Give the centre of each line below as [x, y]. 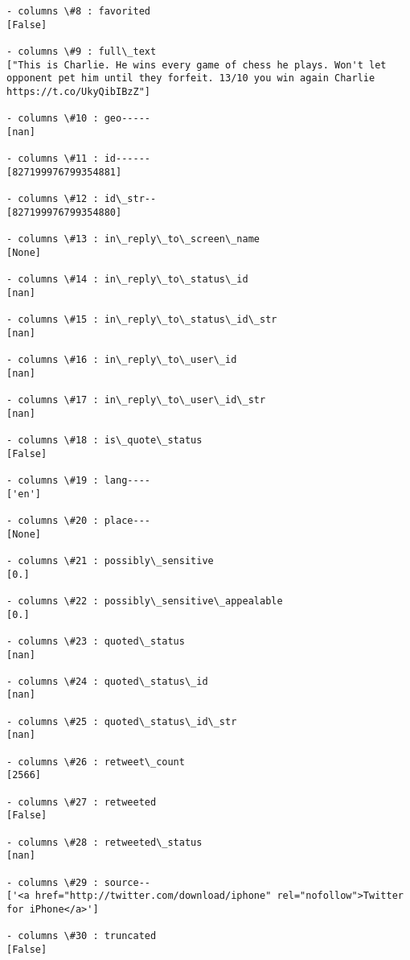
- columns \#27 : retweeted [82, 802]
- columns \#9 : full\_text [82, 51]
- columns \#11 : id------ [78, 159]
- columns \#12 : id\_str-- [82, 199]
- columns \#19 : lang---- [78, 480]
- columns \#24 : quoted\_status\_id [107, 681]
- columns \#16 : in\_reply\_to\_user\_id [122, 360]
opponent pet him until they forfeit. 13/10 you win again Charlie [191, 78]
